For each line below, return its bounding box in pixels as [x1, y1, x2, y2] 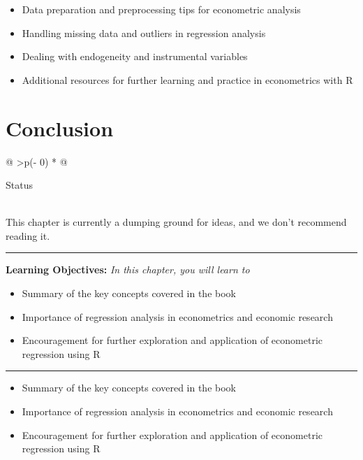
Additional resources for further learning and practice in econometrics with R [22, 72, 353, 87]
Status [6, 178, 33, 192]
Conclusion [6, 113, 114, 142]
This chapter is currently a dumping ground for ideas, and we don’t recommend [6, 215, 347, 229]
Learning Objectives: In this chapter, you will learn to [6, 262, 250, 277]
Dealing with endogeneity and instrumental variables [22, 49, 248, 64]
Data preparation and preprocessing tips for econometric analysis [22, 2, 301, 16]
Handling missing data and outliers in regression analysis [22, 25, 266, 40]
